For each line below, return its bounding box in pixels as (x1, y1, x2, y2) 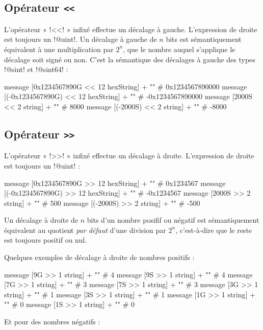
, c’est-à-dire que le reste (175, 224, 252, 235)
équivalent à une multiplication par (4, 43, 114, 54)
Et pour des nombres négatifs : (4, 316, 100, 327)
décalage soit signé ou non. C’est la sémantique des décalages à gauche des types (4, 54, 255, 64)
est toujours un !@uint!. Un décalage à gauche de (4, 34, 157, 44)
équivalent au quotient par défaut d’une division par (4, 224, 166, 235)
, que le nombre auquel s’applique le (123, 43, 235, 54)
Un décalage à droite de (4, 215, 78, 225)
